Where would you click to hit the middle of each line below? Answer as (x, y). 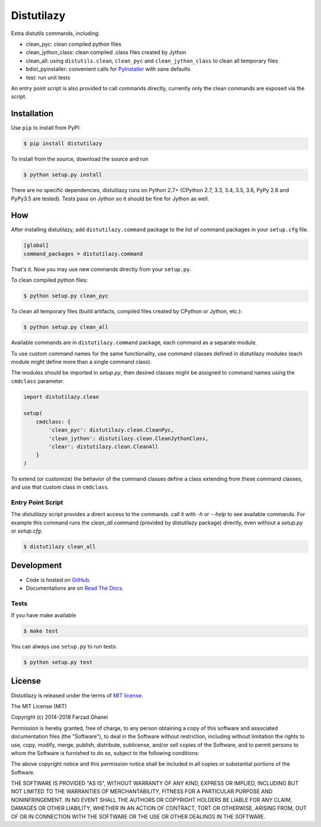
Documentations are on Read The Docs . (75, 588)
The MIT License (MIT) (39, 706)
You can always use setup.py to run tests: (64, 647)
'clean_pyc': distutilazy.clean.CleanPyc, (111, 430)
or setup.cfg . (27, 531)
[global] (36, 246)
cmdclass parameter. (38, 381)
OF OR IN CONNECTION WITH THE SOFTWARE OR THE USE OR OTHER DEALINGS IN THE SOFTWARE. (138, 816)
